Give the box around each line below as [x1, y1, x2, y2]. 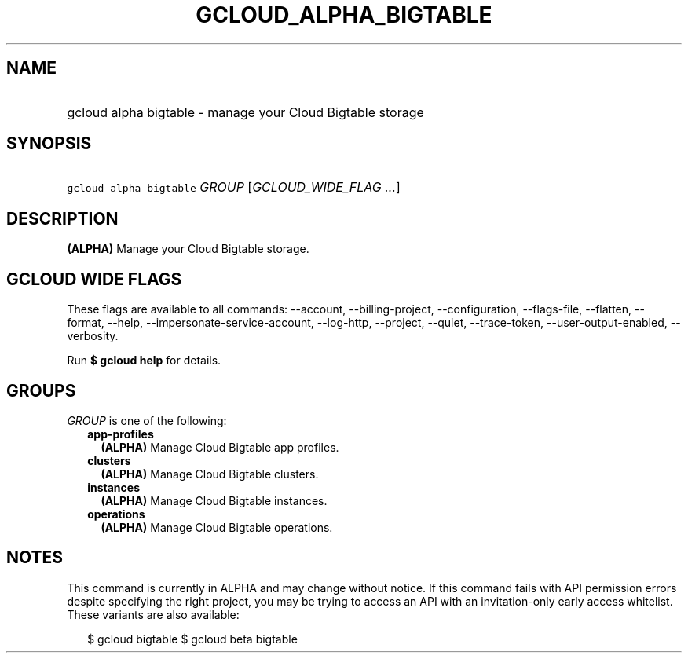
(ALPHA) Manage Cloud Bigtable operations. [101, 520, 333, 534]
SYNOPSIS [6, 134, 92, 154]
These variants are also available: [67, 607, 240, 621]
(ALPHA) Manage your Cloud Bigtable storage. [67, 242, 309, 256]
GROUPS [6, 380, 76, 401]
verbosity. [67, 329, 119, 343]
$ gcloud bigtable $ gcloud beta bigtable [87, 632, 298, 646]
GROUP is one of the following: [67, 413, 227, 427]
